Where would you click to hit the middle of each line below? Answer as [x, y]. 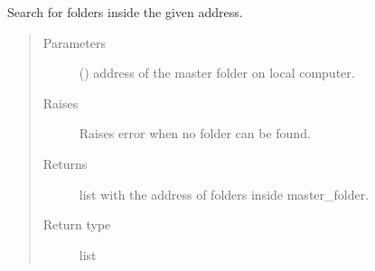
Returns [65, 163]
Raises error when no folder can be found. [195, 133]
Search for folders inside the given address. [125, 12]
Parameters [74, 42]
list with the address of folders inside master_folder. [224, 194]
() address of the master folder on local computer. [217, 73]
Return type [77, 224]
